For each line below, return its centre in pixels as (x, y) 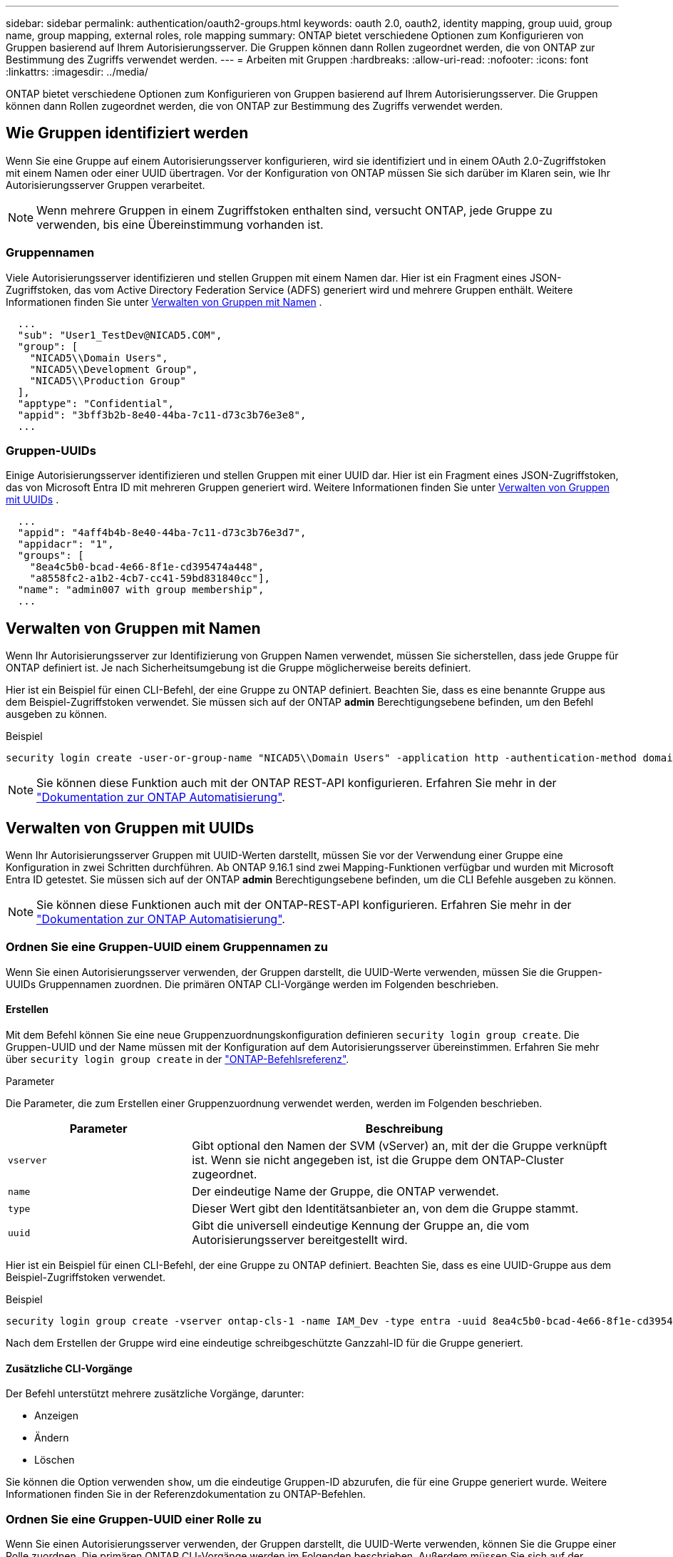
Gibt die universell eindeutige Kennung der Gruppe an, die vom (361, 1225)
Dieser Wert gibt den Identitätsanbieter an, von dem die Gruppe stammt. (385, 1208)
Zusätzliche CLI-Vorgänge (69, 1368)
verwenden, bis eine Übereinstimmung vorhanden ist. (180, 224)
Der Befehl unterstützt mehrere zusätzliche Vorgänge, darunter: (155, 1394)
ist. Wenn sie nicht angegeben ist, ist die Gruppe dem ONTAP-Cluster (378, 1160)
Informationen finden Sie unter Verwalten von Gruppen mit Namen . (164, 302)
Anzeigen (57, 1416)
